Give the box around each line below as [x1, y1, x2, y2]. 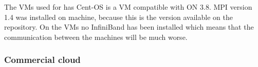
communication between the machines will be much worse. [4, 31, 188, 42]
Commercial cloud [4, 53, 81, 66]
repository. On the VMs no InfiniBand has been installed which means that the [4, 21, 254, 32]
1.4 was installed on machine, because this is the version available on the [4, 11, 233, 22]
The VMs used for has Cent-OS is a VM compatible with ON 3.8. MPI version [4, 2, 252, 12]
